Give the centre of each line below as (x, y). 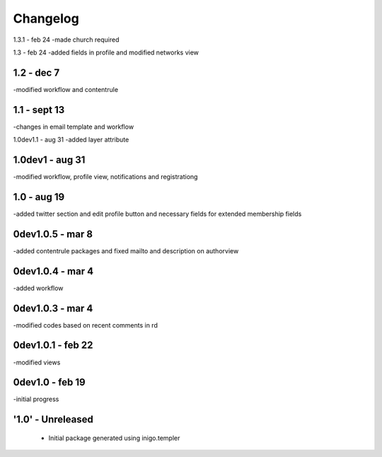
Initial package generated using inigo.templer (114, 438)
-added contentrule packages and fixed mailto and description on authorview (126, 250)
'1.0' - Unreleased (53, 420)
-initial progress (36, 399)
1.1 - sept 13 (39, 110)
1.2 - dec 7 (36, 73)
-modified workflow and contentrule (66, 89)
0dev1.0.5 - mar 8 (53, 234)
